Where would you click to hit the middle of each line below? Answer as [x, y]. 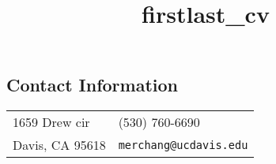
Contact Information [92, 85]
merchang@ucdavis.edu [183, 145]
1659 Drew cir [51, 122]
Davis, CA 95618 [59, 145]
